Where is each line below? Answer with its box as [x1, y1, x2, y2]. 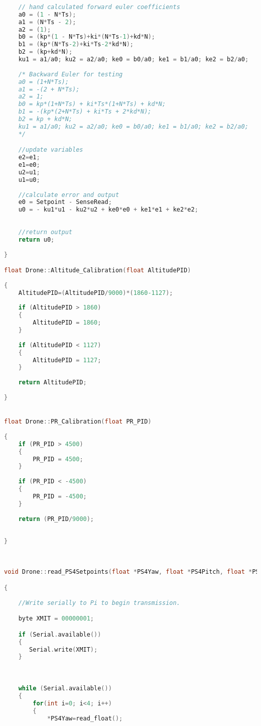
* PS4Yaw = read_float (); [47, 714, 123, 722]
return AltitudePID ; [18, 379, 87, 386]
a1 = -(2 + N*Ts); [18, 85, 80, 93]
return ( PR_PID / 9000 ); [18, 515, 94, 523]
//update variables [18, 146, 83, 154]
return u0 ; [18, 236, 55, 243]
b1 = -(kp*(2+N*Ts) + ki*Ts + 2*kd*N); [18, 108, 152, 116]
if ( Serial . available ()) [18, 631, 101, 638]
